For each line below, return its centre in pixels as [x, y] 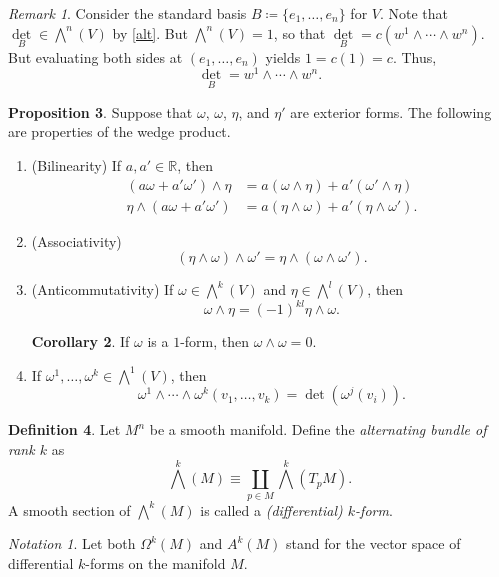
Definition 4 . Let [64, 429]
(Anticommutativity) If [102, 289]
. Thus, [414, 56]
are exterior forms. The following [391, 111]
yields [283, 56]
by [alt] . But [150, 32]
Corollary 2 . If [80, 341]
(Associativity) [76, 240]
